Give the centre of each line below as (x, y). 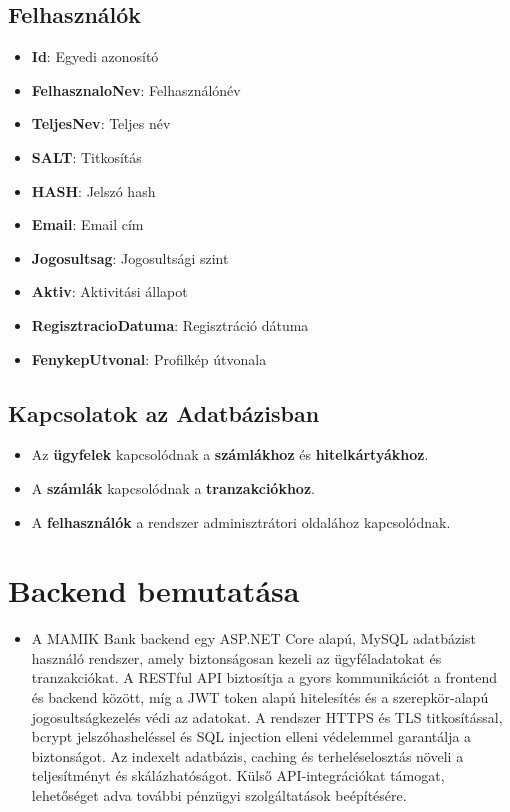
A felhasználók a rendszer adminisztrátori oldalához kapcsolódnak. (241, 521)
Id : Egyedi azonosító (95, 56)
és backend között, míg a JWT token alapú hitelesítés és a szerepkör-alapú (260, 697)
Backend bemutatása (154, 590)
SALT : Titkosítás (86, 156)
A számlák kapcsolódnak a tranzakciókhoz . (173, 487)
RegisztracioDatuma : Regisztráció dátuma (170, 324)
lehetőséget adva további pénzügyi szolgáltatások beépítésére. (219, 795)
